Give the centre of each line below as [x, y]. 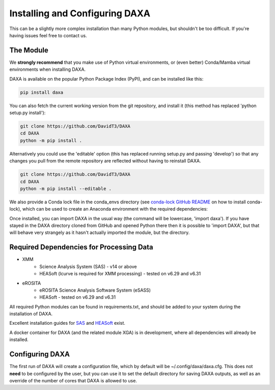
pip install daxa [42, 92]
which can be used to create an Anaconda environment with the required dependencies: [115, 209]
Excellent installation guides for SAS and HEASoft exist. [67, 323]
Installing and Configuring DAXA [80, 13]
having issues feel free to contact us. [48, 35]
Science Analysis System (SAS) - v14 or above [88, 266]
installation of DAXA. [31, 314]
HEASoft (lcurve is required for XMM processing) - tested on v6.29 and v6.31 [120, 274]
